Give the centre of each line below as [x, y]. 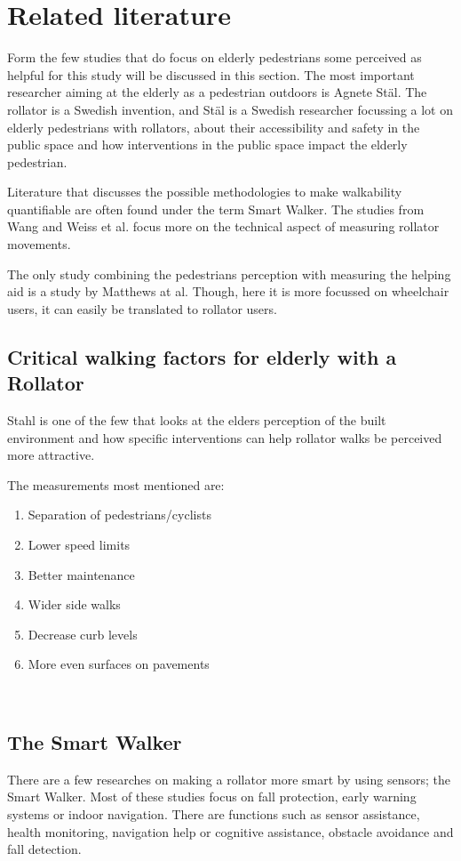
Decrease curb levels [83, 634]
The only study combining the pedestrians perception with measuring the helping [229, 274]
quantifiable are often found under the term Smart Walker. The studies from [216, 209]
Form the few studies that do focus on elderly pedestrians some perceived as [215, 57]
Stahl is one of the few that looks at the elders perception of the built [197, 420]
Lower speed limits [79, 544]
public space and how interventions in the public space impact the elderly [207, 145]
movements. [39, 244]
